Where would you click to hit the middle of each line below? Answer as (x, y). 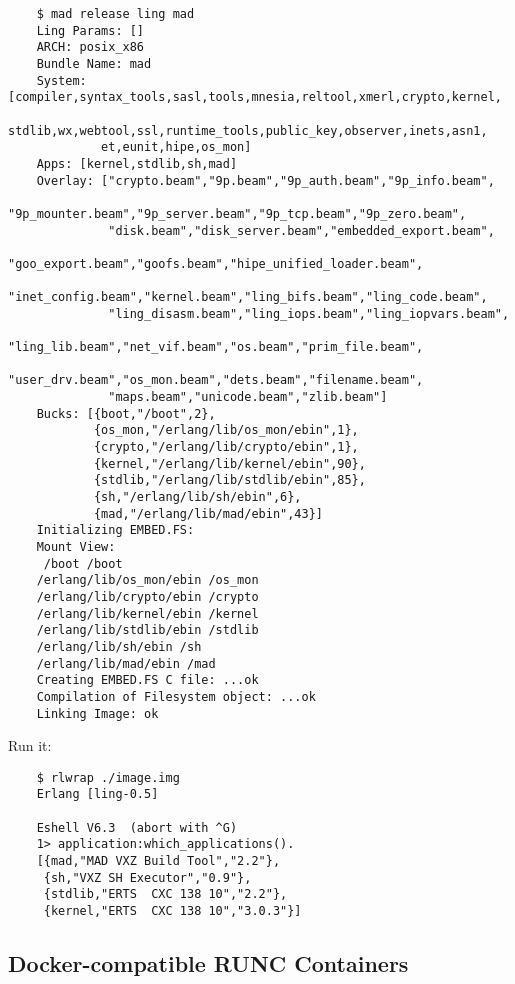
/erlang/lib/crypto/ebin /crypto (147, 596)
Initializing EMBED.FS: (115, 530)
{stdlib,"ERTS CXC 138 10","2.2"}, (165, 894)
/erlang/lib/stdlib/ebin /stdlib (147, 630)
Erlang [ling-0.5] (97, 794)
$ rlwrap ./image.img (108, 777)
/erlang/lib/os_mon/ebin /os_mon (147, 580)
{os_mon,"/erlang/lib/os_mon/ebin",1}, (226, 430)
